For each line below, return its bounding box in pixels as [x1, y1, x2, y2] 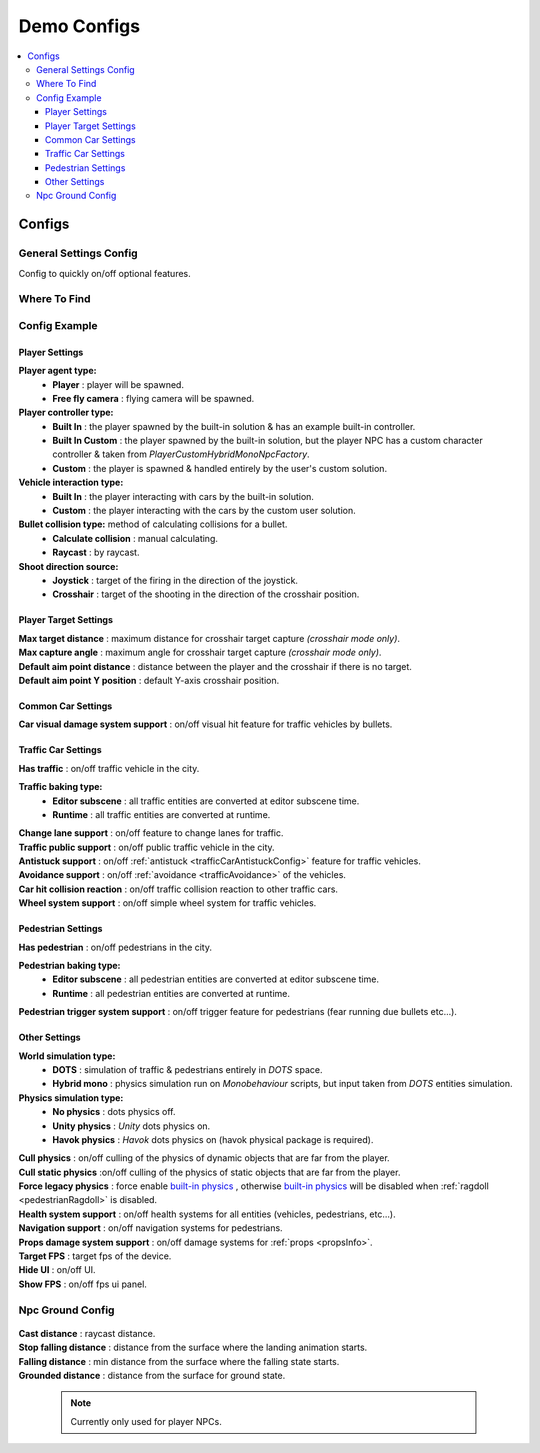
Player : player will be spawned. [52, 378, 185, 390]
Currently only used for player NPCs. [70, 1415, 222, 1427]
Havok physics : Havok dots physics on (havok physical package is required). [52, 1133, 374, 1145]
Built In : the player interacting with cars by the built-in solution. [52, 490, 315, 502]
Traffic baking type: [18, 781, 103, 793]
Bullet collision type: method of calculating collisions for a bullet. [18, 518, 288, 530]
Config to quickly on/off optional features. [18, 267, 192, 279]
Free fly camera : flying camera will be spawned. [52, 392, 255, 404]
